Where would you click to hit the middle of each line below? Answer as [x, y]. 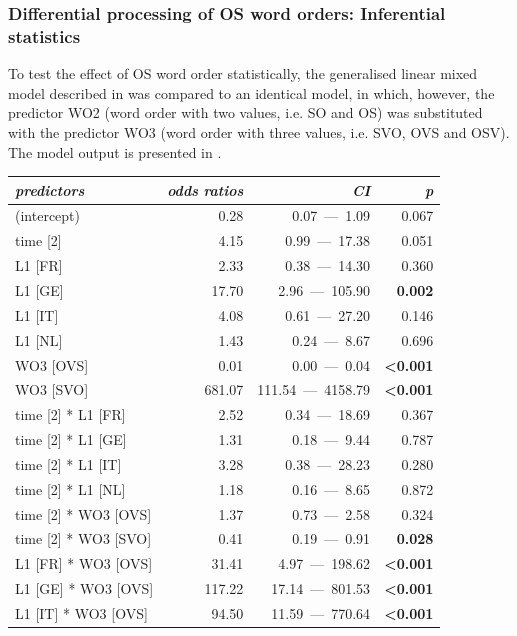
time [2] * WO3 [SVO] [83, 538]
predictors [50, 189]
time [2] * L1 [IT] [68, 463]
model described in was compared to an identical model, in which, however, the [251, 92]
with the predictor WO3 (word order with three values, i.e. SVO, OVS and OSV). [259, 131]
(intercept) [47, 215]
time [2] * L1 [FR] [70, 414]
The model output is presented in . [115, 151]
